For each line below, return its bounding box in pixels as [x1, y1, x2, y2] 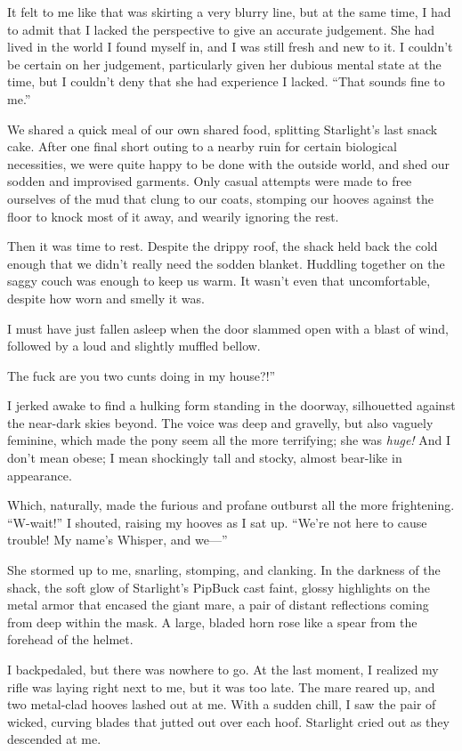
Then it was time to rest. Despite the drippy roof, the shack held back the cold [7, 237, 438, 255]
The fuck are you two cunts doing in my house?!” [7, 366, 276, 384]
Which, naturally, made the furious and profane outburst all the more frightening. [7, 496, 455, 514]
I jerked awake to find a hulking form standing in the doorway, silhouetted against [7, 396, 456, 415]
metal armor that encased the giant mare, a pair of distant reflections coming [7, 595, 429, 614]
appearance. [7, 465, 72, 484]
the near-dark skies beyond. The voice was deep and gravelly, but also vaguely [7, 413, 434, 432]
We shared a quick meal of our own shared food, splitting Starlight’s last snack [7, 119, 438, 138]
